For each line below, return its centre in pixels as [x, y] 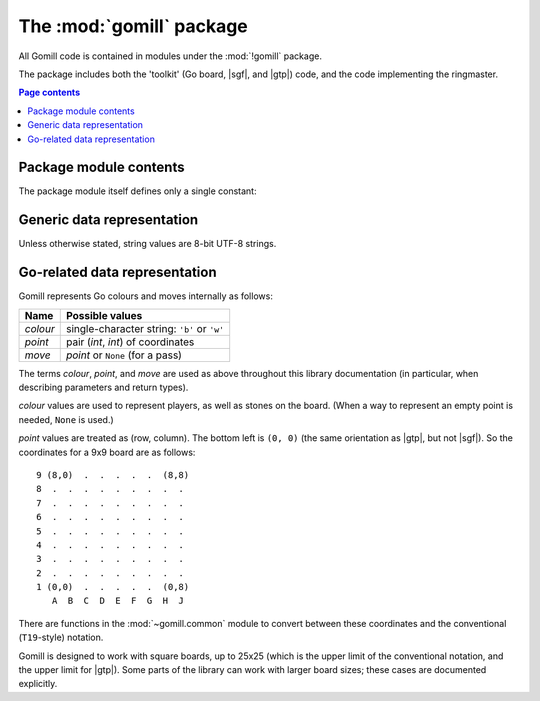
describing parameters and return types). [103, 387]
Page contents [49, 92]
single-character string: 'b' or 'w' [145, 328]
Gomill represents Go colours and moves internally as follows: [146, 296]
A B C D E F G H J [118, 601]
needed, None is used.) [66, 419]
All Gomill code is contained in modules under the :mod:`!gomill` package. [170, 56]
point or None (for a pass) [123, 355]
